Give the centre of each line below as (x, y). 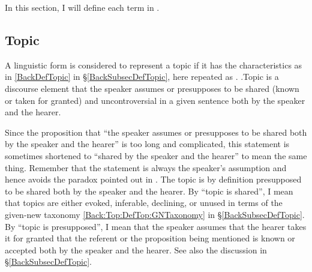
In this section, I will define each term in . (82, 7)
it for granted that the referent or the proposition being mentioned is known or (150, 238)
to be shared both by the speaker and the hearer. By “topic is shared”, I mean (149, 191)
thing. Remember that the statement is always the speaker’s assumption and (146, 167)
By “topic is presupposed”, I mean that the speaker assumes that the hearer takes (156, 226)
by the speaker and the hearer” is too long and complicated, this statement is (147, 144)
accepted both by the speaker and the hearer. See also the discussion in (136, 249)
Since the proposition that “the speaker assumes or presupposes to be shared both (156, 132)
